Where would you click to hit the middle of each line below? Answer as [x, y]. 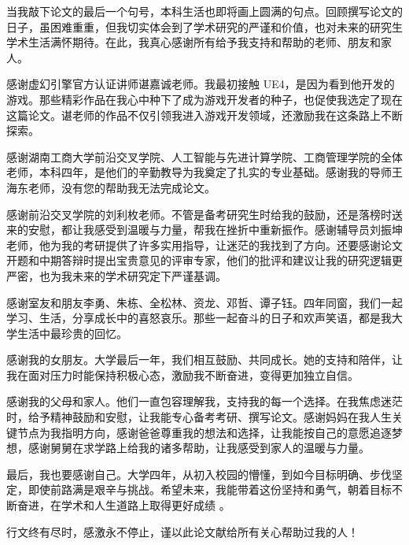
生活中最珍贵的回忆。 [72, 333]
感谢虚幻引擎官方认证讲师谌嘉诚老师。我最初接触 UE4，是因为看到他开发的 [201, 84]
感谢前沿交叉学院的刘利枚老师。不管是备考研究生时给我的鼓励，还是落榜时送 [204, 214]
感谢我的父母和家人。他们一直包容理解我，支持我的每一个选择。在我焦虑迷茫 [204, 401]
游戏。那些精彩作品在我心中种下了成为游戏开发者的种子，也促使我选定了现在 [204, 99]
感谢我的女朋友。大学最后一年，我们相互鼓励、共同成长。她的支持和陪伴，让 [204, 360]
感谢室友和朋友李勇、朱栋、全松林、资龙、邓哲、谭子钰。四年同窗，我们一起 [204, 302]
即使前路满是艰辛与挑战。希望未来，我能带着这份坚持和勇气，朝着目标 [210, 489]
